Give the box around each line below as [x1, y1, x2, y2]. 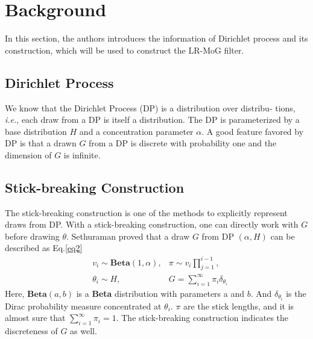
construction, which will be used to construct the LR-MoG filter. [5, 43, 244, 56]
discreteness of [5, 325, 58, 337]
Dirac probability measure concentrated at [5, 299, 162, 312]
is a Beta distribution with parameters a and [76, 287, 244, 299]
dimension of [5, 148, 52, 161]
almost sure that [5, 311, 66, 324]
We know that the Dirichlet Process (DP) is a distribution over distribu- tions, [5, 101, 296, 114]
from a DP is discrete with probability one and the [89, 137, 277, 149]
